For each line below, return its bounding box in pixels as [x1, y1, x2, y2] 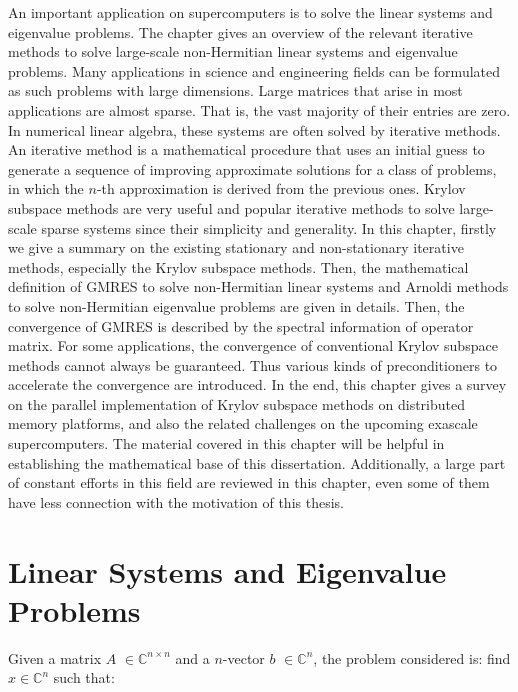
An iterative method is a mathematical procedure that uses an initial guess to [8, 139, 485, 160]
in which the [8, 178, 84, 199]
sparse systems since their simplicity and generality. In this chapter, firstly [41, 217, 497, 238]
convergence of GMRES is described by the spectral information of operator [8, 315, 474, 336]
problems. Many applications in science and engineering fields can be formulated [8, 60, 500, 81]
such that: [53, 667, 115, 688]
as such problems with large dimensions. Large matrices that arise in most [8, 80, 463, 101]
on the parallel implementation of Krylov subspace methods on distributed [8, 393, 466, 414]
